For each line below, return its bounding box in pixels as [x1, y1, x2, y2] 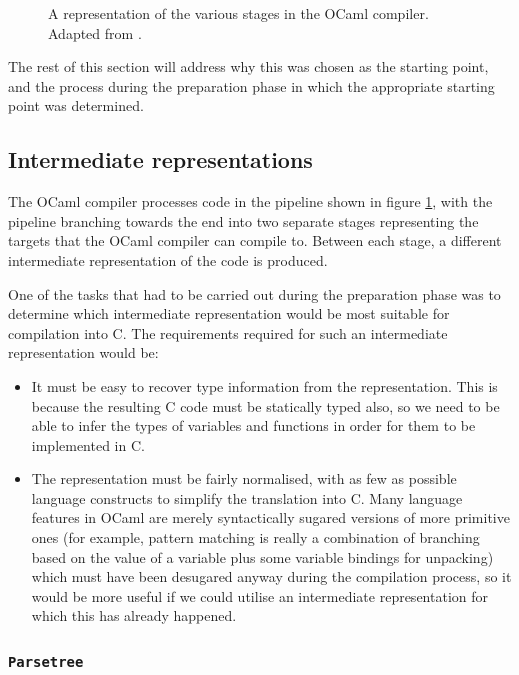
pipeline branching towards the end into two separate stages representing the [8, 210, 479, 231]
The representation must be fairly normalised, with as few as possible [31, 468, 457, 489]
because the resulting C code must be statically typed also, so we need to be [31, 395, 500, 416]
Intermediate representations [8, 144, 313, 175]
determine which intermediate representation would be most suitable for [8, 303, 450, 324]
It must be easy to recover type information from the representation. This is [31, 375, 498, 396]
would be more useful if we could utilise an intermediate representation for [31, 585, 488, 606]
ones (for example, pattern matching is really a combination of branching [31, 527, 480, 548]
